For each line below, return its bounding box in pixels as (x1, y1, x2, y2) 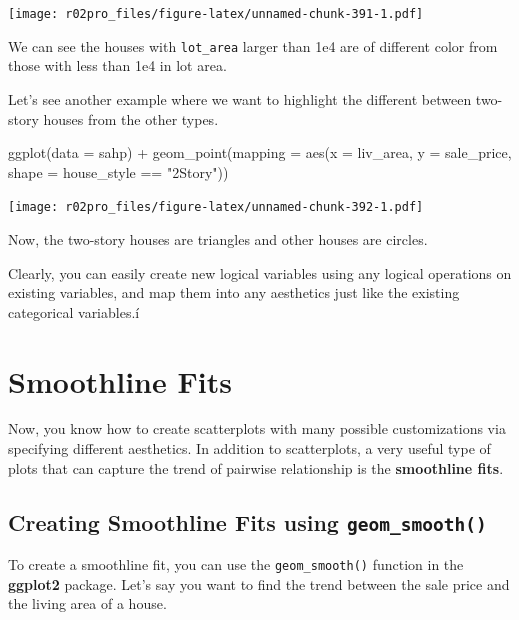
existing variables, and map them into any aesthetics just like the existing (8, 282, 460, 303)
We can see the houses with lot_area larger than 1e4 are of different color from (8, 35, 498, 56)
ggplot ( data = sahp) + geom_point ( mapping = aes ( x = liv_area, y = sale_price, (8, 142, 512, 163)
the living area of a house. (8, 593, 167, 614)
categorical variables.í (8, 301, 140, 322)
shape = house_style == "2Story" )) (8, 161, 229, 182)
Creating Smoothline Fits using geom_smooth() (8, 506, 487, 537)
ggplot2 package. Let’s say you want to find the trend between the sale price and (8, 573, 510, 594)
